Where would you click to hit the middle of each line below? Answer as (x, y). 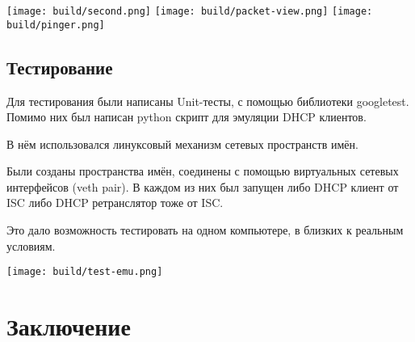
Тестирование (60, 67)
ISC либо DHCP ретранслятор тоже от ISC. (115, 203)
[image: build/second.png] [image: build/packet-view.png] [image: (190, 11)
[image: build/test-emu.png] (85, 272)
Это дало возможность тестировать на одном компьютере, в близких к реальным (205, 230)
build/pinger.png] (56, 25)
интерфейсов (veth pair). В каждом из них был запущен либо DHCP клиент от (203, 186)
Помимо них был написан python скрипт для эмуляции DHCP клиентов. (187, 117)
